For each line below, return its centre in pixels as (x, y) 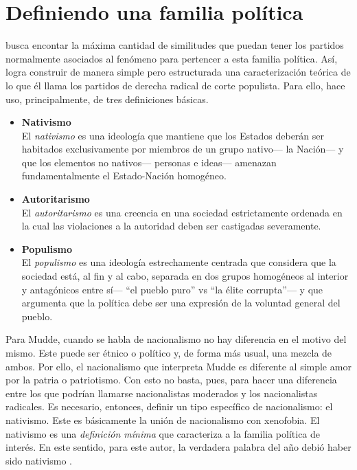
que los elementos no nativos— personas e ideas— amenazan (149, 162)
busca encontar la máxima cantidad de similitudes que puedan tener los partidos (175, 45)
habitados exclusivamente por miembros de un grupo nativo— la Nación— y (183, 149)
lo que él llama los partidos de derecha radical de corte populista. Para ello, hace (175, 85)
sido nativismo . (39, 460)
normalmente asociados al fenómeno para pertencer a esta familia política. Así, (172, 58)
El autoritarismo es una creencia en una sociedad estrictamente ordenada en (182, 212)
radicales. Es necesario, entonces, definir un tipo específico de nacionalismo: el (169, 406)
